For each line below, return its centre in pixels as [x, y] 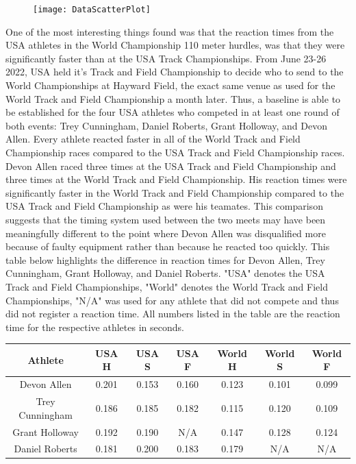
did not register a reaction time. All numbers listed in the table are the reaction [173, 314]
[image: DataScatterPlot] [92, 10]
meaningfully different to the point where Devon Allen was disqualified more [166, 233]
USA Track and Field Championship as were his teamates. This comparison [164, 206]
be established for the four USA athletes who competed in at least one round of [173, 112]
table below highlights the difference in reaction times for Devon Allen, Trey [165, 259]
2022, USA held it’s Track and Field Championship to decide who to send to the [175, 72]
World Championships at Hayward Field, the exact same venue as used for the [170, 85]
